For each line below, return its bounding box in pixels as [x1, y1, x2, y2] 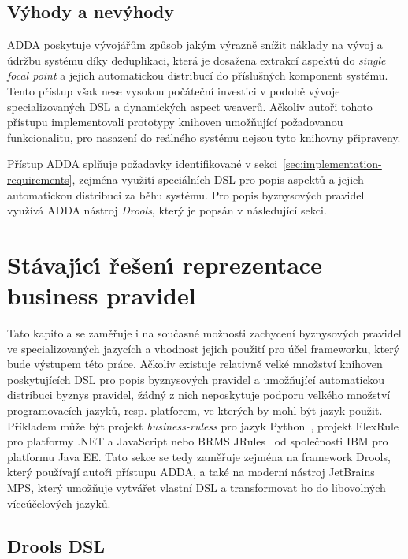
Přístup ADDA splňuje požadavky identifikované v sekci [7, 155, 278, 172]
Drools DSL [7, 533, 106, 557]
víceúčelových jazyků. [7, 494, 111, 511]
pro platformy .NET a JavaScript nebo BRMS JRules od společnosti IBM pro [7, 433, 388, 449]
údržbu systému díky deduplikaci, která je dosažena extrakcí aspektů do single [7, 51, 386, 68]
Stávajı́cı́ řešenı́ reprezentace [7, 248, 322, 280]
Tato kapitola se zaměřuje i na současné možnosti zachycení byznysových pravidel [7, 325, 402, 341]
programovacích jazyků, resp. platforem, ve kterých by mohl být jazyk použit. [7, 402, 383, 419]
